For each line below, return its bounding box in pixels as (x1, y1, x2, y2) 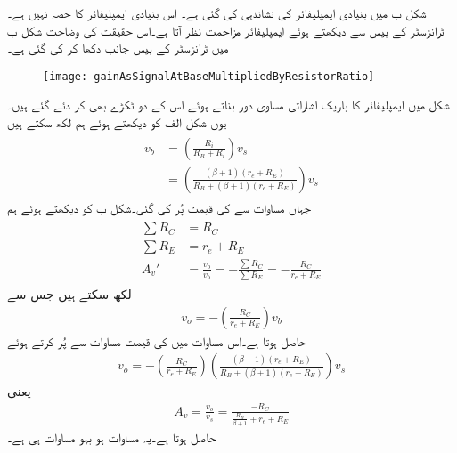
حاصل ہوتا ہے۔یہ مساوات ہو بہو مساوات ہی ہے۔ (7, 427, 216, 446)
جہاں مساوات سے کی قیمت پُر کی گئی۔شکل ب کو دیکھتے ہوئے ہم (7, 198, 312, 216)
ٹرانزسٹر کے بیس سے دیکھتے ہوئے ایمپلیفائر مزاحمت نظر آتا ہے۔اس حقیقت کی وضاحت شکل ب (7, 20, 445, 39)
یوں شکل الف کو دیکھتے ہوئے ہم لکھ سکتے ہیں (7, 113, 227, 132)
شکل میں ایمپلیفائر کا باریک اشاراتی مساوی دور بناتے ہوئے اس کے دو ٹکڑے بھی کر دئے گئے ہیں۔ (7, 95, 450, 114)
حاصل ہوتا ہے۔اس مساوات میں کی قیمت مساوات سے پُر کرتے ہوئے (7, 331, 306, 350)
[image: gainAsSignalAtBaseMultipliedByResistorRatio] (43, 69, 375, 83)
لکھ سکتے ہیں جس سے (7, 285, 132, 303)
